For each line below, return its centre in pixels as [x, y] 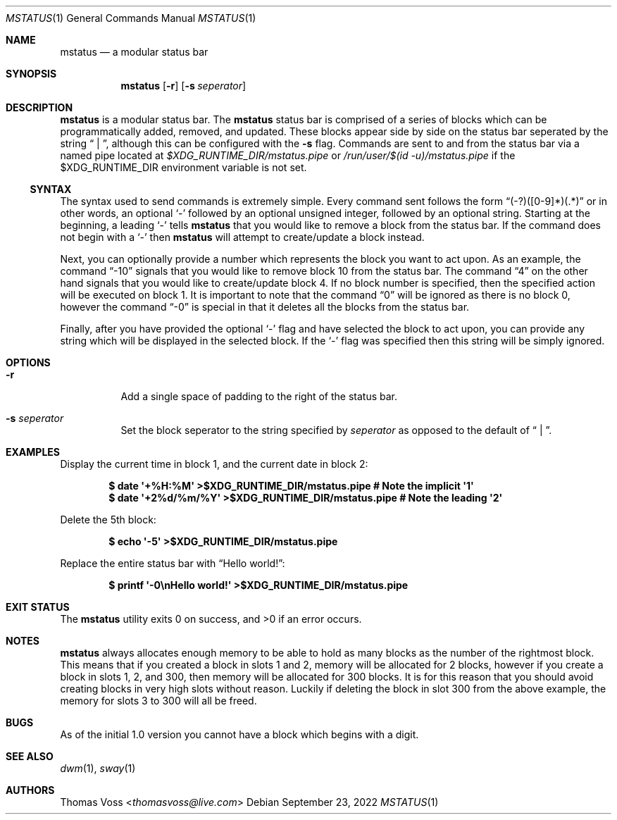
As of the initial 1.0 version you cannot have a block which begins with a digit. [239, 734]
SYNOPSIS [31, 74]
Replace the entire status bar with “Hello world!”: [173, 563]
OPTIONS [28, 362]
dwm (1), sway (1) [98, 768]
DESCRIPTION [39, 107]
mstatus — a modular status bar [134, 52]
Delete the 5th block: [108, 520]
